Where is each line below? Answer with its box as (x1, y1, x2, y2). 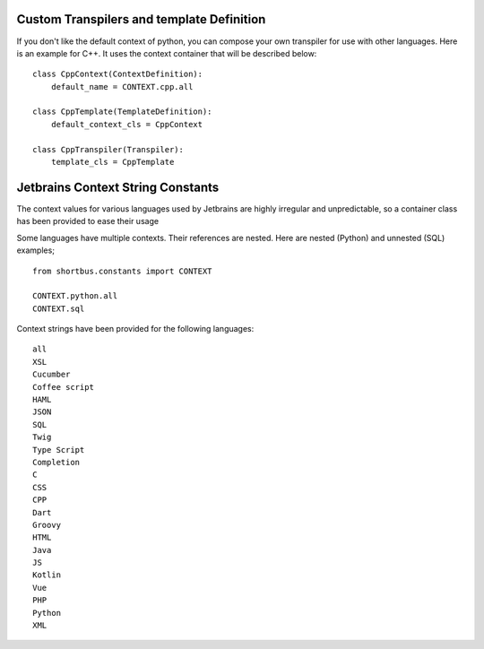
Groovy (32, 520, 62, 530)
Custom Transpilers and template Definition (16, 12, 266, 27)
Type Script (32, 445, 85, 454)
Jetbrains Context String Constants (16, 179, 220, 195)
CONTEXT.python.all (32, 291, 118, 301)
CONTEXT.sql (32, 303, 85, 314)
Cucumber (32, 369, 71, 380)
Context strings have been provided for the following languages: (16, 324, 255, 334)
